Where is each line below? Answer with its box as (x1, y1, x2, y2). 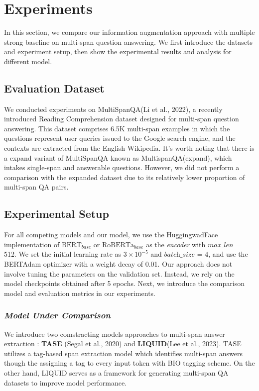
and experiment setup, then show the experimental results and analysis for (4, 46, 232, 57)
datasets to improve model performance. (4, 377, 127, 388)
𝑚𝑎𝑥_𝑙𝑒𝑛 (207, 241, 234, 249)
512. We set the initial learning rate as (4, 249, 122, 259)
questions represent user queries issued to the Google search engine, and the (4, 133, 236, 143)
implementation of (4, 239, 60, 249)
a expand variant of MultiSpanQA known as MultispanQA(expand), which (4, 152, 232, 163)
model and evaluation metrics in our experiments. (4, 288, 155, 298)
